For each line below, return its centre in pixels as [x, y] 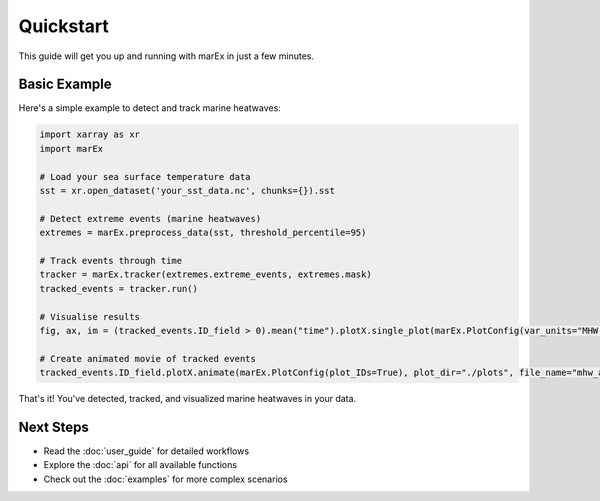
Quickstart [64, 26]
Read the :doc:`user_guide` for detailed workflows [146, 451]
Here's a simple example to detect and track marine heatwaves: [150, 108]
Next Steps [53, 426]
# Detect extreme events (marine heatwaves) [150, 218]
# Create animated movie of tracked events [148, 358]
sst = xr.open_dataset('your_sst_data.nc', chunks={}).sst [187, 190]
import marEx [71, 148]
